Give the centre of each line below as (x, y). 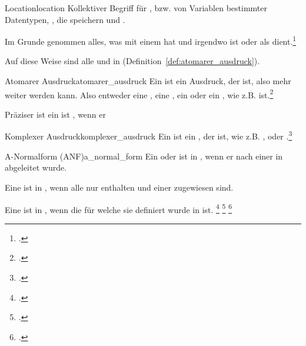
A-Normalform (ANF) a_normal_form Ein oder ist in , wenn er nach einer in (144, 156)
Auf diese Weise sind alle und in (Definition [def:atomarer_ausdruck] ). (132, 61)
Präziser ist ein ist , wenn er (56, 114)
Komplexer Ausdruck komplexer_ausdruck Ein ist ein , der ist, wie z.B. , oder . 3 (149, 135)
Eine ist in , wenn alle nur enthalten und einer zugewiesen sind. (119, 187)
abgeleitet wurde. (36, 167)
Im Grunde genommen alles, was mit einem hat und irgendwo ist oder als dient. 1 (151, 40)
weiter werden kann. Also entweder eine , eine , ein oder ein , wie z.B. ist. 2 (139, 94)
